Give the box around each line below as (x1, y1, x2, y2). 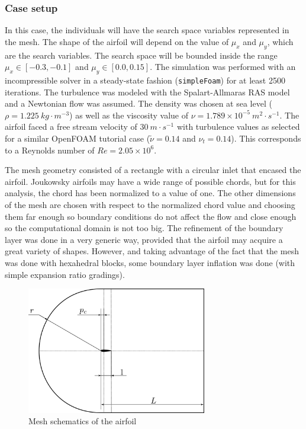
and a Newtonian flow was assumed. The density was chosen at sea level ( (5, 97, 272, 110)
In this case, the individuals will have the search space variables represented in (5, 24, 289, 36)
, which (267, 35, 294, 47)
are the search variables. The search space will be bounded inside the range (5, 49, 278, 61)
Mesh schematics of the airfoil (28, 415, 137, 427)
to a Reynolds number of (5, 143, 95, 156)
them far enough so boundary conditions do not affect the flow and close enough (5, 210, 297, 222)
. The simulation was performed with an (150, 60, 296, 73)
